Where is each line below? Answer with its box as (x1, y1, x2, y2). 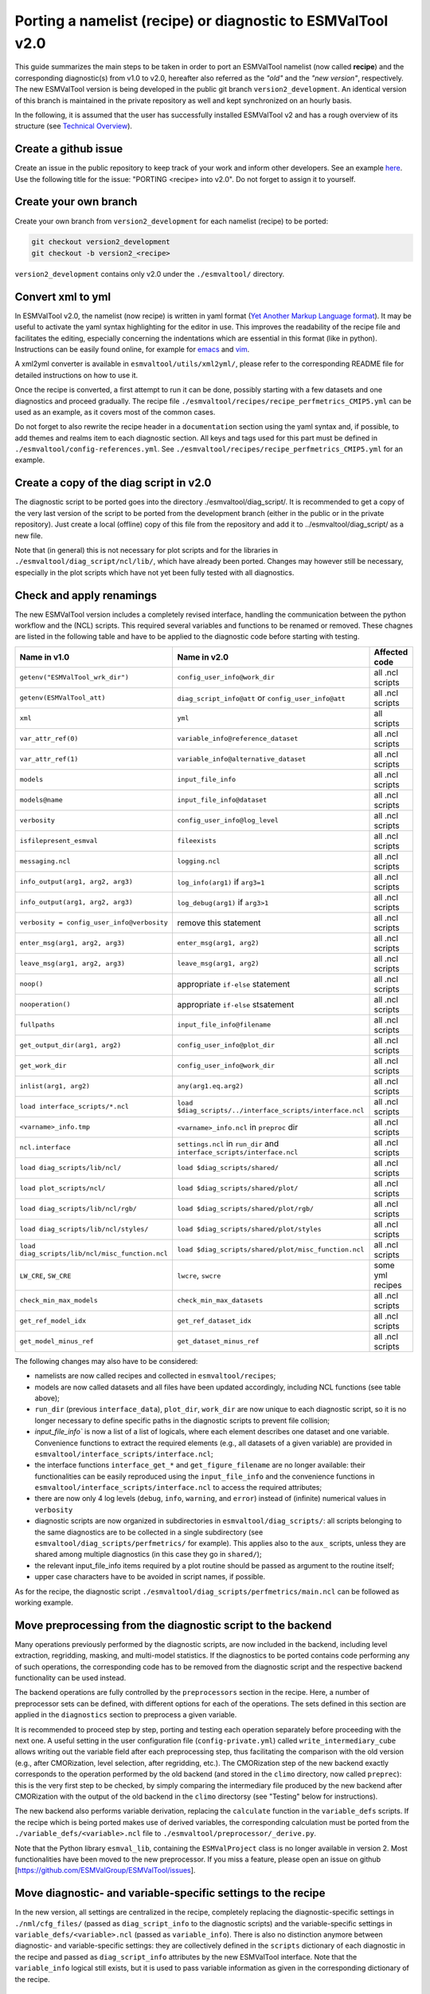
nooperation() (19, 1000, 71, 1009)
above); (34, 1393, 60, 1403)
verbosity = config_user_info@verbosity (19, 918, 169, 927)
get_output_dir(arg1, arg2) (19, 1041, 122, 1050)
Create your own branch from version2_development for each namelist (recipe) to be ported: (14, 216, 329, 226)
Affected (373, 646, 408, 657)
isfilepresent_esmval (19, 837, 99, 845)
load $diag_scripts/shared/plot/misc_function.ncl (177, 1245, 365, 1254)
